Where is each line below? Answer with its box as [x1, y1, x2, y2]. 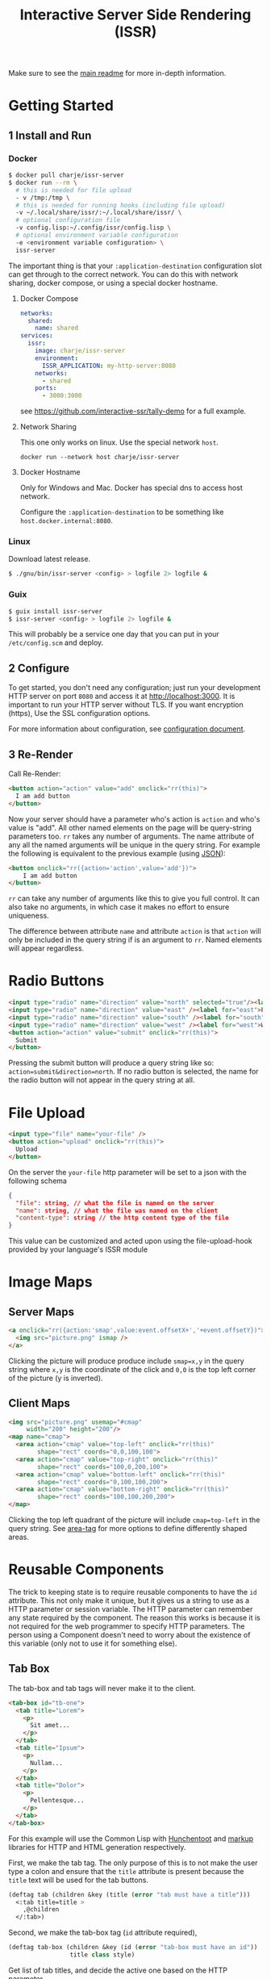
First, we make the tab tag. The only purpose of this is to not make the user [8, 1858, 258, 1868]
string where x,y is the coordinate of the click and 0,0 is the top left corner [8, 1364, 256, 1374]
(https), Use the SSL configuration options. [8, 709, 151, 718]
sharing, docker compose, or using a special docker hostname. [8, 278, 218, 287]
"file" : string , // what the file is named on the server [15, 1199, 215, 1207]
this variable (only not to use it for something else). [8, 1638, 177, 1648]
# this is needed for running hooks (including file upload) [15, 201, 226, 209]
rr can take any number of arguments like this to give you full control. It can [8, 893, 261, 903]
